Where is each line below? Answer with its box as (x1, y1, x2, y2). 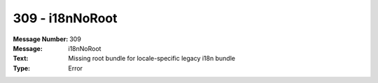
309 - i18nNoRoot (13, 10, 118, 26)
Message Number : (13, 35, 69, 43)
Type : (13, 63, 31, 73)
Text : (13, 54, 29, 63)
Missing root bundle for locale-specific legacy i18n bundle (68, 54, 236, 63)
